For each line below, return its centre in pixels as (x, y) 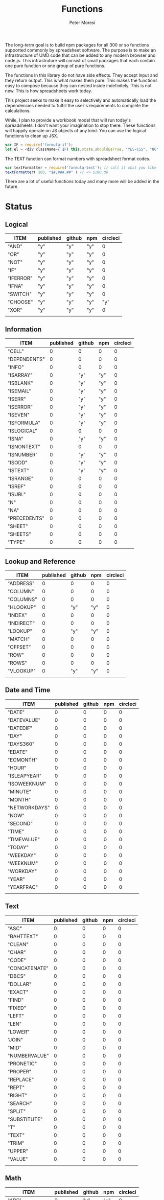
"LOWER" (19, 1032)
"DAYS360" (21, 744)
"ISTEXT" (18, 471)
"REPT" (16, 1087)
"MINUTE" (20, 791)
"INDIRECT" (21, 623)
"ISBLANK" (20, 383)
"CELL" (16, 351)
